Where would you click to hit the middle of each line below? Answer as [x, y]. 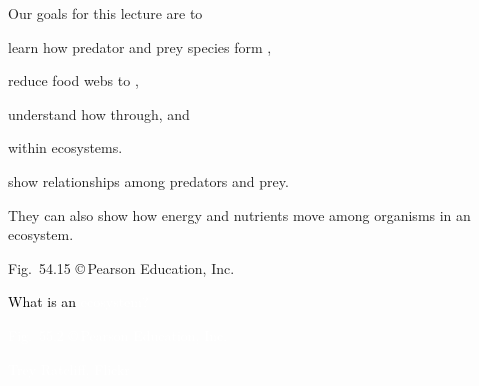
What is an [42, 301]
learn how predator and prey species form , [140, 46]
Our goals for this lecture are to [105, 13]
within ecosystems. [65, 147]
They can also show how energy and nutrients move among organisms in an [239, 214]
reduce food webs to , [73, 80]
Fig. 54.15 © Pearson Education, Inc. [121, 267]
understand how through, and [99, 113]
